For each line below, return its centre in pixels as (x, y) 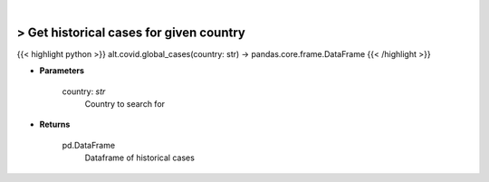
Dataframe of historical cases (139, 158)
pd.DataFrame (89, 145)
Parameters (62, 71)
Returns (55, 125)
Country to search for (125, 104)
